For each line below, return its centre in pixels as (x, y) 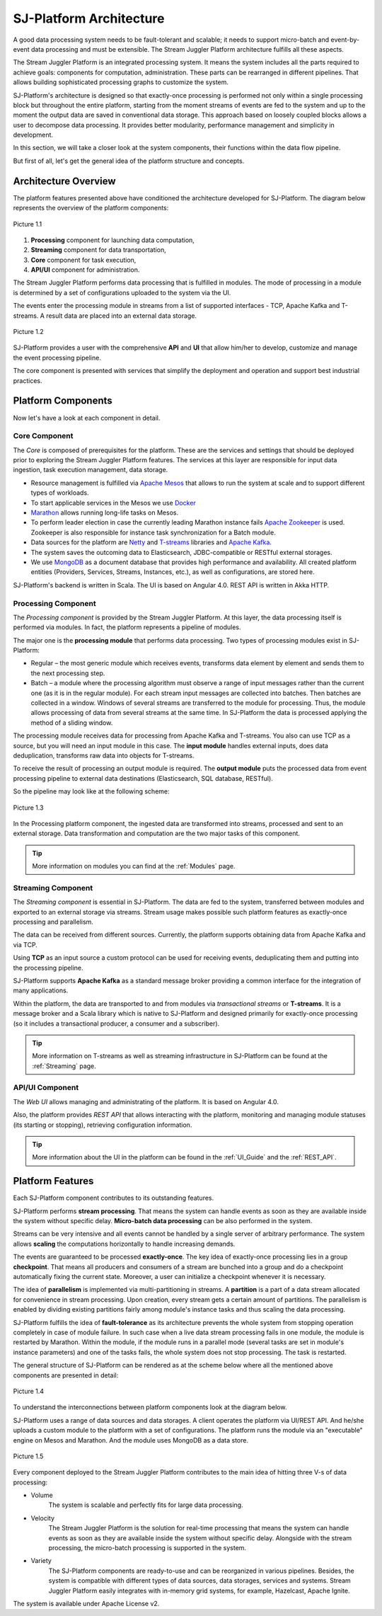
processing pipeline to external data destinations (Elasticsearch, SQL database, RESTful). (143, 778)
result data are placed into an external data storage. (122, 316)
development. (33, 135)
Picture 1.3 (28, 808)
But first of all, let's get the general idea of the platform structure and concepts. (129, 161)
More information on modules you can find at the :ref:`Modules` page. (134, 866)
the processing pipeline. (48, 968)
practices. (28, 380)
